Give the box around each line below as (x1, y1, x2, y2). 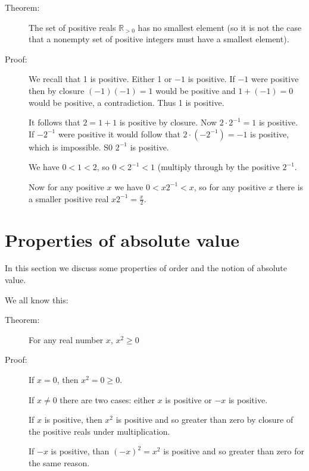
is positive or (165, 393, 212, 406)
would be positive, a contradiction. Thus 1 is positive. (29, 96, 224, 108)
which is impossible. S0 (29, 140, 113, 153)
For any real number (29, 333, 104, 346)
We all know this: (5, 293, 68, 306)
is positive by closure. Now (119, 116, 217, 128)
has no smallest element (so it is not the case (138, 21, 302, 33)
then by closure (29, 84, 85, 96)
